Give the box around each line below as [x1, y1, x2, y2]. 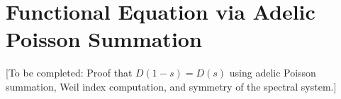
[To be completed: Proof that [6, 65, 133, 80]
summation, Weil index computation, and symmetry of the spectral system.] [6, 79, 337, 93]
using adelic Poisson [229, 65, 316, 80]
